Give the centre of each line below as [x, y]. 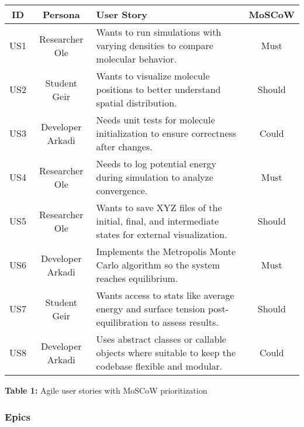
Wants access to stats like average [165, 295]
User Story [122, 14]
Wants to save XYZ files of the [159, 207]
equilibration [122, 322]
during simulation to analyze [155, 177]
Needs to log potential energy [156, 163]
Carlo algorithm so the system [158, 265]
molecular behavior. [137, 59]
